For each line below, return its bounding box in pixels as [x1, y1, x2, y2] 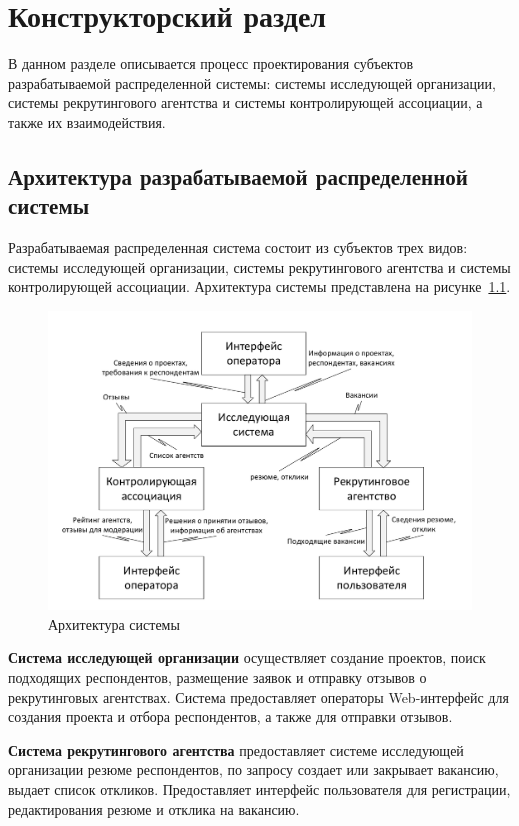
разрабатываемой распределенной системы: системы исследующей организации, [8, 72, 496, 93]
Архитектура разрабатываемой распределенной [8, 160, 468, 191]
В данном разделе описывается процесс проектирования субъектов [8, 53, 414, 74]
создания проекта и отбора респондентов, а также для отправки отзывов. [8, 706, 453, 727]
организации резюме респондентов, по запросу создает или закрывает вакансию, [8, 759, 499, 780]
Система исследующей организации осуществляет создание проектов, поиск [8, 647, 486, 668]
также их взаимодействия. [8, 111, 166, 132]
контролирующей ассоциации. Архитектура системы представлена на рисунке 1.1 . [8, 276, 511, 297]
